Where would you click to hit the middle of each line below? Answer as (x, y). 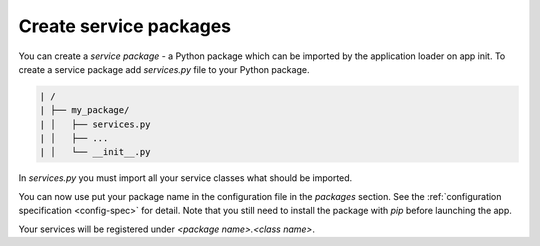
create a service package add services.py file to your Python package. (164, 69)
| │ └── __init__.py (95, 152)
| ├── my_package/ (84, 110)
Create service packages (125, 26)
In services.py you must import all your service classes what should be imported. (185, 178)
